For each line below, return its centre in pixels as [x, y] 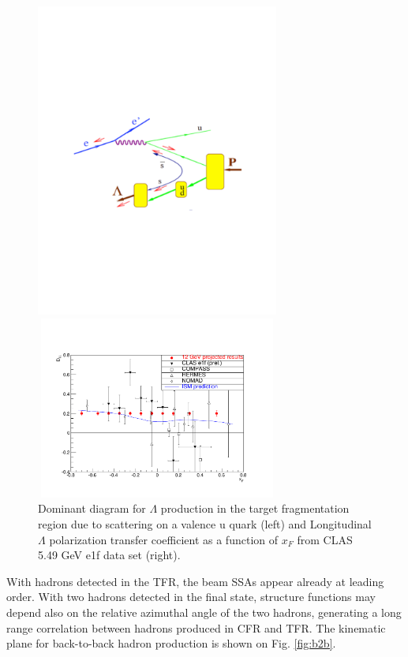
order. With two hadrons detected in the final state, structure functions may [191, 597]
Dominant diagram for [92, 508]
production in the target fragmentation [255, 508]
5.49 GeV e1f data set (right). [109, 555]
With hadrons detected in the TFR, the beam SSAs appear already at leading [195, 581]
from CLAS [325, 539]
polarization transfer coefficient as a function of [163, 539]
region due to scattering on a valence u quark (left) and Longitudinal [205, 523]
